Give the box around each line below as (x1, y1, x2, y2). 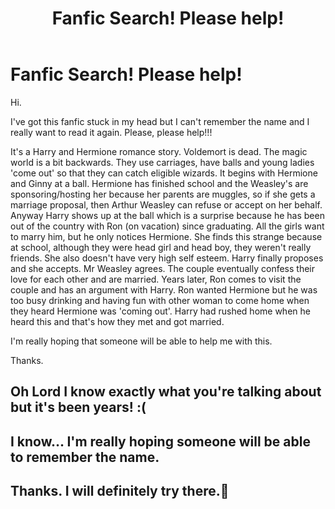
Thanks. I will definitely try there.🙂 (10, 483, 230, 500)
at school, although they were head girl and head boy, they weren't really (10, 241, 312, 253)
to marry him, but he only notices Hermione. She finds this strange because (10, 230, 323, 242)
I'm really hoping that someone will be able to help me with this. (10, 335, 273, 347)
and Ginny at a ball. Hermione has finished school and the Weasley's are (10, 177, 309, 189)
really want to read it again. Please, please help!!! (10, 126, 213, 138)
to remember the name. (10, 448, 160, 466)
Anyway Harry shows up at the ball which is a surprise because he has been (10, 209, 325, 221)
